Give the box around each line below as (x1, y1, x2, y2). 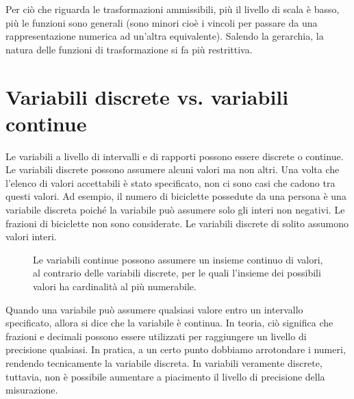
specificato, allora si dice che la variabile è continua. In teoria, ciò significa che (5, 316, 333, 330)
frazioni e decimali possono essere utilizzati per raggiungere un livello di (5, 329, 307, 343)
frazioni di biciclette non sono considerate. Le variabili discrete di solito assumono (5, 216, 349, 230)
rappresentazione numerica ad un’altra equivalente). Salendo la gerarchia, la (5, 29, 324, 43)
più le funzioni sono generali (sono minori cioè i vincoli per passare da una (5, 15, 318, 29)
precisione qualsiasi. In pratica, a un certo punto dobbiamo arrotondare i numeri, (5, 342, 346, 357)
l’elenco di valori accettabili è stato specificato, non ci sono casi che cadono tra (5, 175, 336, 190)
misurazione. (5, 383, 58, 397)
